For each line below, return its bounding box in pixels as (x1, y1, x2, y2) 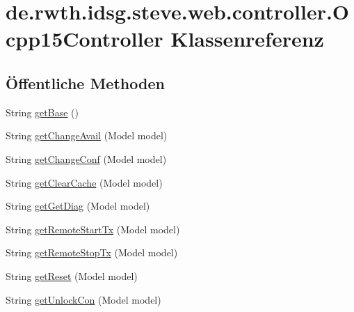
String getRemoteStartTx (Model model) (6, 221, 180, 236)
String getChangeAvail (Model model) (6, 128, 168, 143)
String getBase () (6, 104, 79, 119)
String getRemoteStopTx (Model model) (6, 245, 178, 260)
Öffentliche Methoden (6, 72, 165, 93)
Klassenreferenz (170, 24, 324, 53)
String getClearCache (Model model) (6, 175, 163, 189)
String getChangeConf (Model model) (6, 151, 167, 166)
